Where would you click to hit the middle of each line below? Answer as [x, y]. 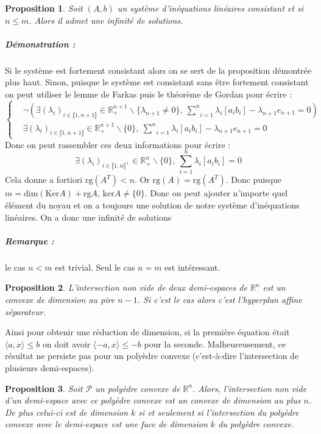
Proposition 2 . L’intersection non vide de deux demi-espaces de [126, 287]
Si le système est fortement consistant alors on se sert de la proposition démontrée [158, 70]
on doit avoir [66, 343]
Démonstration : [40, 44]
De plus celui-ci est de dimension [67, 412]
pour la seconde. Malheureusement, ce [215, 343]
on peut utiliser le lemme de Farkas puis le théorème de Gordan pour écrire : [148, 94]
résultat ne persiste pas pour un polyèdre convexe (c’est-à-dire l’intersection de [152, 356]
